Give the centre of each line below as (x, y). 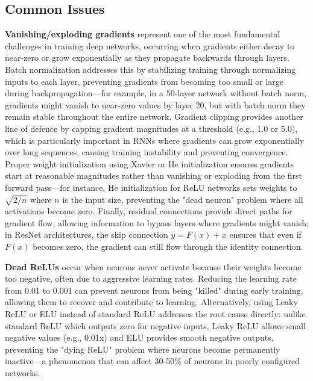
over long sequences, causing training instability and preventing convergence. (147, 152)
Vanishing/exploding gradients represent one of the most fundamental (143, 34)
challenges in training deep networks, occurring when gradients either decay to (150, 45)
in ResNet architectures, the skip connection (87, 234)
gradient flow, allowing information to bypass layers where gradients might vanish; (157, 222)
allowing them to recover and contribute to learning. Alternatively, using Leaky (151, 302)
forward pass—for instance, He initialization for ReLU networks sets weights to (151, 187)
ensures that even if (265, 234)
